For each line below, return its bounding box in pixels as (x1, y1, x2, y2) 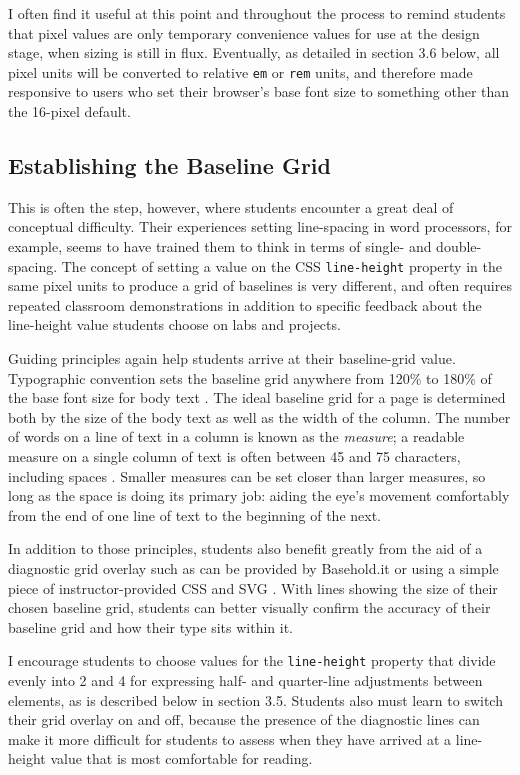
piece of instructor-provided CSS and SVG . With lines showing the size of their (8, 577, 498, 598)
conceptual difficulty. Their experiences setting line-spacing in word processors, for (8, 216, 512, 237)
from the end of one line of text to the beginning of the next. (8, 504, 382, 525)
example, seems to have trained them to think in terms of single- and (8, 236, 432, 257)
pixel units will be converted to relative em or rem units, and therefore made (8, 61, 473, 82)
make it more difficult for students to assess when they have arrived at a (8, 728, 452, 749)
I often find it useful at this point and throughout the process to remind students (8, 3, 506, 23)
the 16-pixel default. (8, 101, 131, 122)
